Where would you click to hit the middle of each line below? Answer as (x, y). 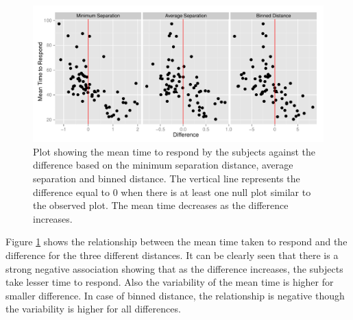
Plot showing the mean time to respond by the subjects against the (174, 151)
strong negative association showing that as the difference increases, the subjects (174, 268)
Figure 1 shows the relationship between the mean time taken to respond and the (176, 242)
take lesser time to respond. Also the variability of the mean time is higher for (170, 282)
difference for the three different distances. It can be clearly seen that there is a (172, 255)
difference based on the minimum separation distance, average (163, 165)
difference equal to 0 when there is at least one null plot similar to (172, 192)
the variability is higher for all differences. (93, 309)
